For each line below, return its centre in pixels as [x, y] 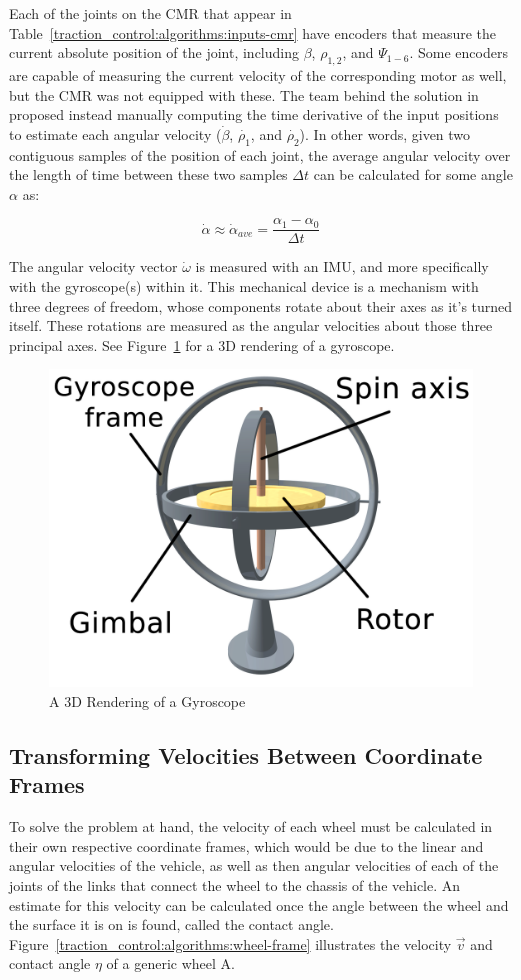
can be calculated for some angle [413, 174]
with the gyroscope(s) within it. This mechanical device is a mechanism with [244, 286]
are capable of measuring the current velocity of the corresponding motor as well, [258, 74]
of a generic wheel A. [170, 963]
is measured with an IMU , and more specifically [342, 266]
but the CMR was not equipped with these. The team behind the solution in [244, 94]
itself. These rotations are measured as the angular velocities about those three [251, 325]
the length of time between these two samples [148, 174]
